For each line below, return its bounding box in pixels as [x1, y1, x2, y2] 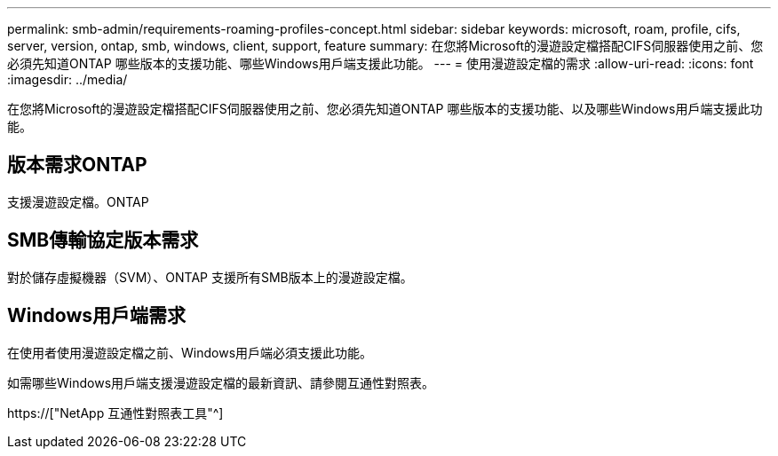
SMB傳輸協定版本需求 [7, 229, 199, 252]
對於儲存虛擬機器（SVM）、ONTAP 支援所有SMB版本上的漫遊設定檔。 [7, 269, 413, 285]
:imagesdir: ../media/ [7, 72, 128, 87]
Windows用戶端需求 [7, 304, 186, 327]
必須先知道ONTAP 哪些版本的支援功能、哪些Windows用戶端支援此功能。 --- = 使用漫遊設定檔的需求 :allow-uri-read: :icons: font [7, 56, 754, 71]
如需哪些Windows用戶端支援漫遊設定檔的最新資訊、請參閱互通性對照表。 [7, 374, 435, 390]
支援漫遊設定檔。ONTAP [7, 193, 149, 209]
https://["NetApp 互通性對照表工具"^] [7, 405, 224, 421]
